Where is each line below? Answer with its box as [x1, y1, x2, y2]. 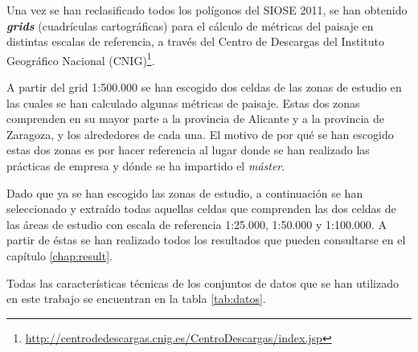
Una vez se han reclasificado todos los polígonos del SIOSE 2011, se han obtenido [6, 2, 408, 18]
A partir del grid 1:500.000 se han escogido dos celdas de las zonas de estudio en [6, 79, 402, 96]
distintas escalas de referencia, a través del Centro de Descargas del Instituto [6, 33, 384, 50]
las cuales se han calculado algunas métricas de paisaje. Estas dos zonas [6, 94, 360, 111]
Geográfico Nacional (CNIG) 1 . [6, 49, 155, 68]
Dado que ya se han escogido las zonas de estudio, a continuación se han [6, 184, 363, 201]
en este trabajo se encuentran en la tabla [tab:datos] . [6, 290, 266, 307]
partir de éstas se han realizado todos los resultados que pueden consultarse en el [6, 231, 406, 248]
